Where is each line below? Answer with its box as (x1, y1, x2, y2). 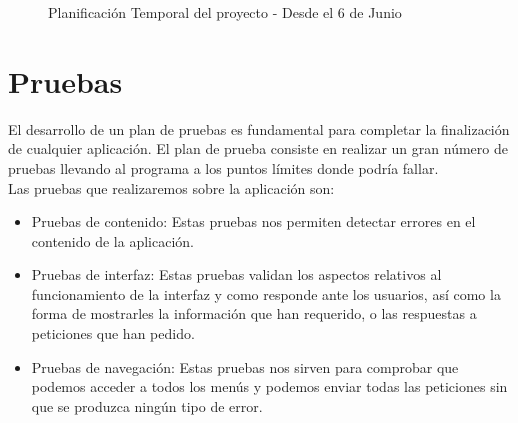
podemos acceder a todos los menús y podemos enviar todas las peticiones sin (31, 376, 508, 397)
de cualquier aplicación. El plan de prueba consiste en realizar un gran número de (8, 138, 508, 159)
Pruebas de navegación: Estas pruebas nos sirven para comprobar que (31, 356, 459, 377)
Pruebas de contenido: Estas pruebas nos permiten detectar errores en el (31, 211, 476, 232)
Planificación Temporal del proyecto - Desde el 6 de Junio (48, 2, 402, 22)
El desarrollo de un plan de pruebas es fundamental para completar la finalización (8, 118, 510, 139)
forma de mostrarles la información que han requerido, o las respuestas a (31, 303, 477, 324)
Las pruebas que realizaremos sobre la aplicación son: (8, 177, 335, 198)
